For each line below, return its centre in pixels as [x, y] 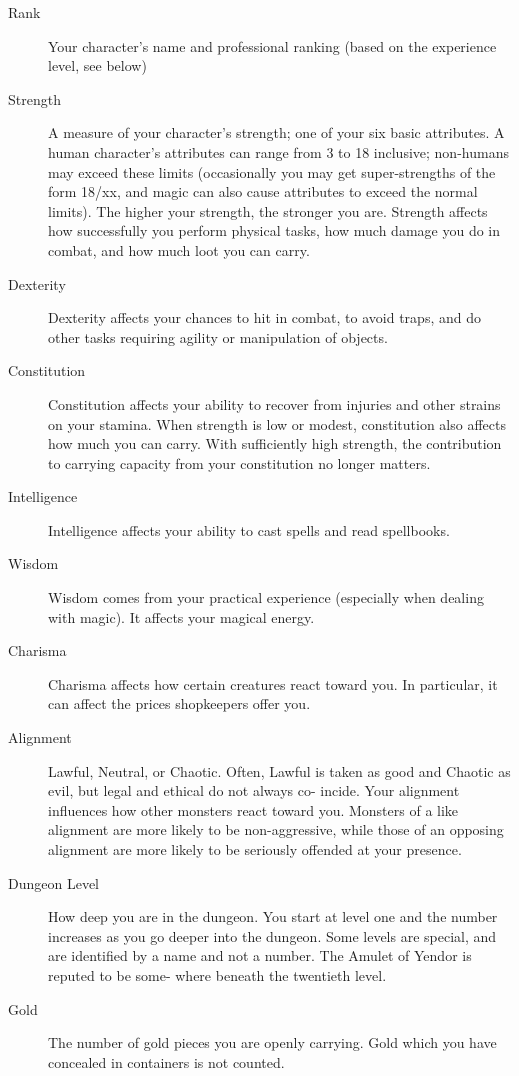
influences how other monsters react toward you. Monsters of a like [253, 809]
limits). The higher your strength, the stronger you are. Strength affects [268, 210]
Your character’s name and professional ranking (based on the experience [272, 45]
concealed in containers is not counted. [166, 1061]
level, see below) [97, 65]
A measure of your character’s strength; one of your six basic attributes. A [276, 132]
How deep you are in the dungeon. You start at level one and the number [273, 916]
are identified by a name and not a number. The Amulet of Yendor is [260, 955]
